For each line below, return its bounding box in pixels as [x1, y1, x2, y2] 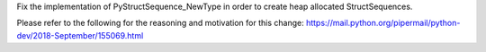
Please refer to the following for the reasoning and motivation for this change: [16, 18, 305, 29]
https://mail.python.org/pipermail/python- [306, 18, 461, 29]
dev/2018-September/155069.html [16, 30, 144, 40]
